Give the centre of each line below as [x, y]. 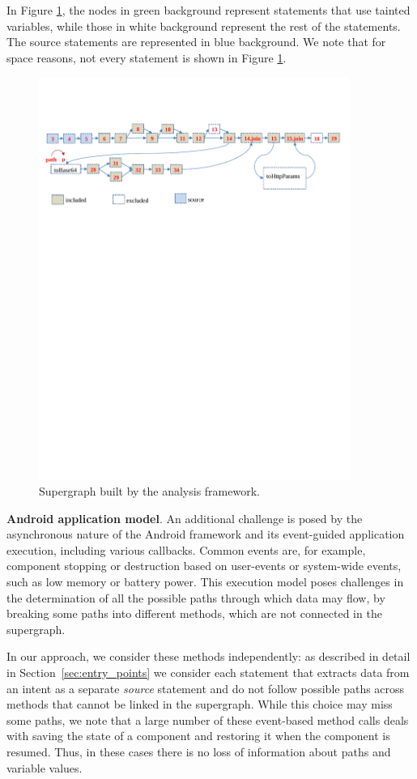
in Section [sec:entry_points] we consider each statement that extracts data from [208, 673]
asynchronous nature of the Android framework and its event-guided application [206, 534]
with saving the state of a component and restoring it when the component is [198, 736]
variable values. [45, 767]
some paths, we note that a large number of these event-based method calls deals [208, 719]
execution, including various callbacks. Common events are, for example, [186, 549]
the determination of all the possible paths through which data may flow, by [196, 597]
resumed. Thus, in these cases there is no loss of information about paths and [199, 751]
